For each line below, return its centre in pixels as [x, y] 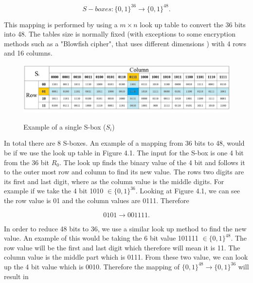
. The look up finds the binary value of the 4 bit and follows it [152, 162]
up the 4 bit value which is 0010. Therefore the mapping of [92, 266]
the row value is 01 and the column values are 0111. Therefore [97, 200]
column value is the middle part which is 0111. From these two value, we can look [126, 257]
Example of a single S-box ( [65, 126]
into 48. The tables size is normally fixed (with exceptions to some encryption [120, 34]
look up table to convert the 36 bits [193, 24]
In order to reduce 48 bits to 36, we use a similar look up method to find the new [125, 228]
